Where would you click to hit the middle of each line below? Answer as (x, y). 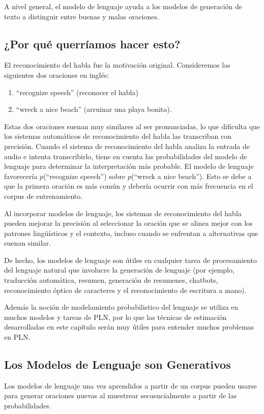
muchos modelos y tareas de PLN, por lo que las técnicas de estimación (115, 317)
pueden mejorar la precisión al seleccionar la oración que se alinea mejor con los (128, 223)
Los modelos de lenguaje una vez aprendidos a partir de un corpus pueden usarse (130, 385)
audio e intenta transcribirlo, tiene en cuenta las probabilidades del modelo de (126, 156)
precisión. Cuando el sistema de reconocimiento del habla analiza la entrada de (127, 146)
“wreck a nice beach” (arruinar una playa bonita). (94, 109)
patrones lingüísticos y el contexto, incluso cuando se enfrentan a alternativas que (131, 233)
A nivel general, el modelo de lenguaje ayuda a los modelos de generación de (123, 6)
